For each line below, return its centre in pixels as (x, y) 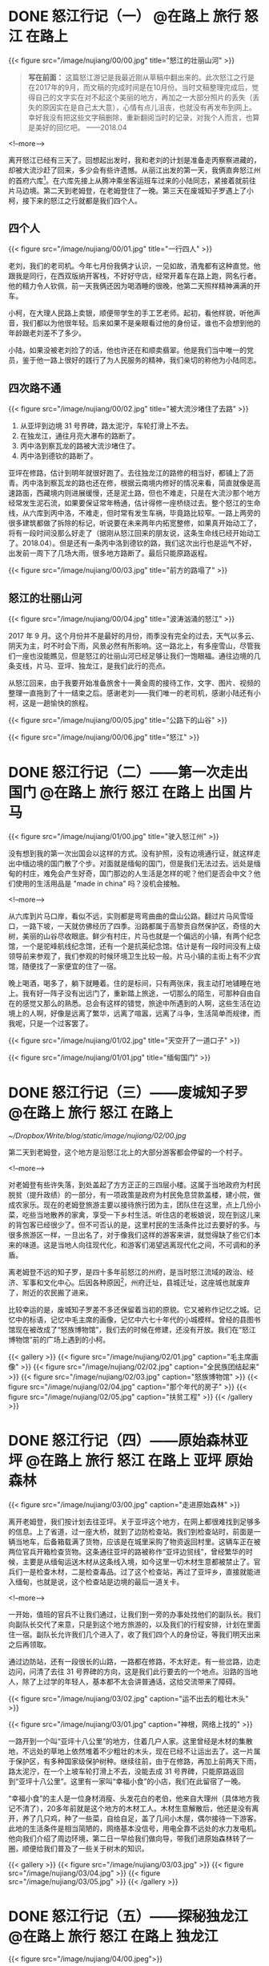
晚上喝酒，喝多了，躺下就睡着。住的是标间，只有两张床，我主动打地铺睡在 (131, 983)
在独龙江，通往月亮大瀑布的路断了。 (80, 436)
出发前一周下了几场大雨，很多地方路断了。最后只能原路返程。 (110, 553)
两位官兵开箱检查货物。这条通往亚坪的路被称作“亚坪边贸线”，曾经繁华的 (127, 1551)
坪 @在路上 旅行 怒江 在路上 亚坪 (115, 1460)
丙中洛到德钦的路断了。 (58, 456)
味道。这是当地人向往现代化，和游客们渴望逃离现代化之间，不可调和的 (138, 1245)
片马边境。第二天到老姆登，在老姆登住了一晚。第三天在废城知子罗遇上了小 (131, 190)
